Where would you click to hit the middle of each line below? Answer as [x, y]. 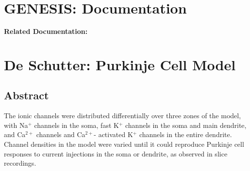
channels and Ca [61, 134]
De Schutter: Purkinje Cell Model [120, 64]
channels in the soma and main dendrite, [186, 125]
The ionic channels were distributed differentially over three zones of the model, [123, 116]
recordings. [20, 163]
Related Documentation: [46, 31]
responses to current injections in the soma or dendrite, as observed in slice [116, 153]
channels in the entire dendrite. [185, 134]
